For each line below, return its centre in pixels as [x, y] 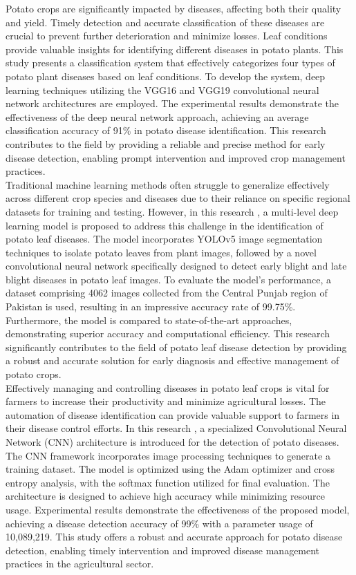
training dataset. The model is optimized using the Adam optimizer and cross [170, 469]
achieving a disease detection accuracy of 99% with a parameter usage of [159, 523]
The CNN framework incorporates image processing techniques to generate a [168, 455]
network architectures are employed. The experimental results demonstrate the [172, 103]
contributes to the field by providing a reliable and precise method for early [166, 143]
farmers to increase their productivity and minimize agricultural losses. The [166, 401]
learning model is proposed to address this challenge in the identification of [165, 225]
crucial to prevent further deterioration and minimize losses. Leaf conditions [167, 36]
